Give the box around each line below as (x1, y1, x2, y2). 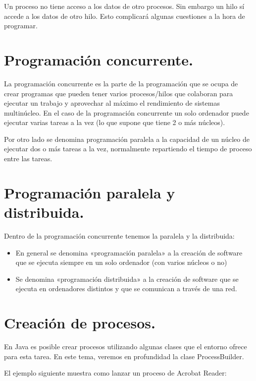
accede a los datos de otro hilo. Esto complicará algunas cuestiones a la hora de (4, 10, 245, 21)
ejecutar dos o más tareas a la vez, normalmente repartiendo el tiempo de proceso (4, 143, 252, 154)
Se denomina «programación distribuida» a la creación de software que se (15, 273, 239, 284)
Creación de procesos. (4, 313, 155, 333)
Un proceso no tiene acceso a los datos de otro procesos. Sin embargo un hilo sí (4, 1, 245, 11)
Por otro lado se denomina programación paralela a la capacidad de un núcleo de (4, 133, 250, 144)
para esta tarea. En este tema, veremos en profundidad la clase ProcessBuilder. (4, 351, 244, 361)
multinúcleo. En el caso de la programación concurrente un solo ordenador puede (4, 107, 249, 118)
